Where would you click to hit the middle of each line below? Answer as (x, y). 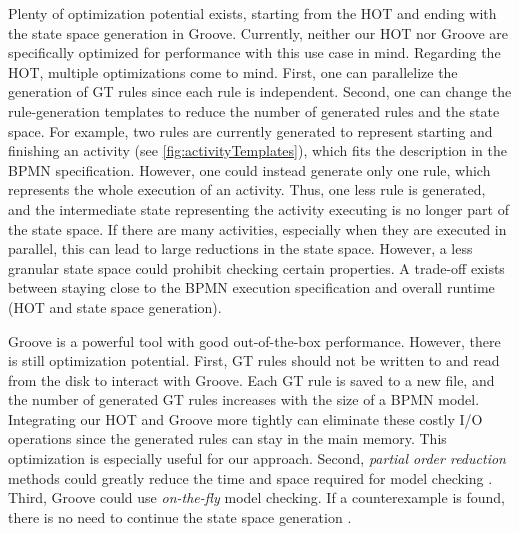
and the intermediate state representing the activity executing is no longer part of (258, 208)
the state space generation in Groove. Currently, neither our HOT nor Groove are (258, 32)
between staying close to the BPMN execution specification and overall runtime (251, 287)
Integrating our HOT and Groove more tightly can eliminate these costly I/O (245, 418)
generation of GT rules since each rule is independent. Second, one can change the (260, 91)
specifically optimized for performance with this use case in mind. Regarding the (254, 52)
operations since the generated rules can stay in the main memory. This (227, 438)
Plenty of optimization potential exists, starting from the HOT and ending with (252, 13)
